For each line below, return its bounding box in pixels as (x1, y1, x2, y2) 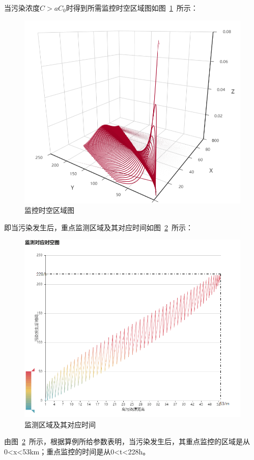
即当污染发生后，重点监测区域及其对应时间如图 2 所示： (4, 222, 193, 232)
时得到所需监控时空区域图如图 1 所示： (66, 3, 198, 13)
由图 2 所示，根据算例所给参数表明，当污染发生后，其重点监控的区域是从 (4, 436, 250, 447)
